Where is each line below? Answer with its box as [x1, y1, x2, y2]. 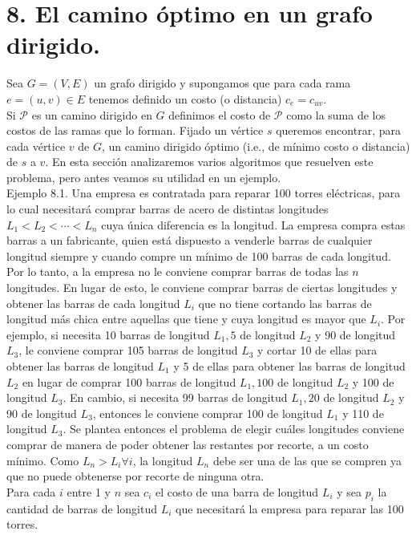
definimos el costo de [168, 106, 271, 123]
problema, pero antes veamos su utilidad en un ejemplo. [6, 168, 281, 185]
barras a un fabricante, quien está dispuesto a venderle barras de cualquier [6, 232, 373, 249]
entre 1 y [67, 483, 111, 500]
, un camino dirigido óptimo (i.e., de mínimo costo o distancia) [101, 137, 410, 154]
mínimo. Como [6, 452, 79, 468]
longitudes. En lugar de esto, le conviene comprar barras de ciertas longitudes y [6, 279, 398, 296]
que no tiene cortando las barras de [198, 294, 372, 311]
